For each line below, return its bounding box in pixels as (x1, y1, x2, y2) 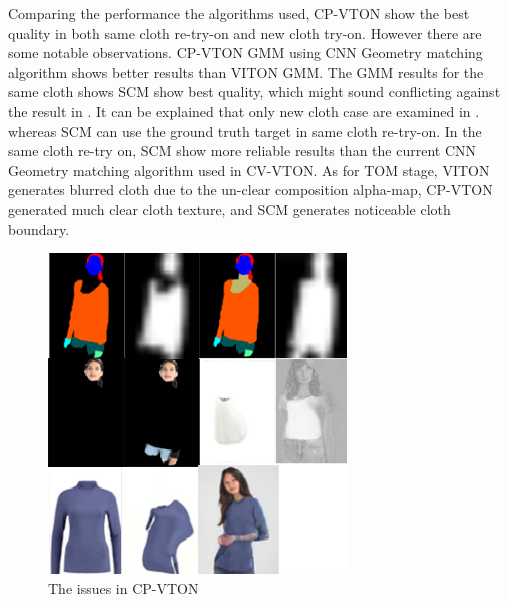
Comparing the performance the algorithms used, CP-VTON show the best (8, 3, 470, 23)
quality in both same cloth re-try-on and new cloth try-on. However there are (8, 22, 482, 43)
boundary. (8, 218, 70, 239)
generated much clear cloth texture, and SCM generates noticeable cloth (8, 198, 451, 219)
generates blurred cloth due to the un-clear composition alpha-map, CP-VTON (8, 179, 493, 200)
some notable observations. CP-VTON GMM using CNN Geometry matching (8, 42, 483, 63)
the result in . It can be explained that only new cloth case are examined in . (8, 100, 480, 121)
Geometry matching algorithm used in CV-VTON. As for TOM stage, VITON (8, 159, 490, 180)
